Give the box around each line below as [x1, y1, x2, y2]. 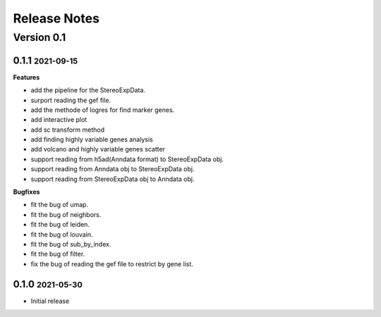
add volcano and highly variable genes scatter [30, 145, 166, 154]
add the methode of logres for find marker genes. [30, 106, 175, 114]
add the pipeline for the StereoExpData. [30, 86, 146, 94]
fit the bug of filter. [30, 250, 85, 259]
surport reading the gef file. [30, 96, 111, 104]
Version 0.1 [13, 31, 66, 44]
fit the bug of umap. [30, 201, 88, 209]
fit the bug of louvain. [30, 230, 93, 239]
